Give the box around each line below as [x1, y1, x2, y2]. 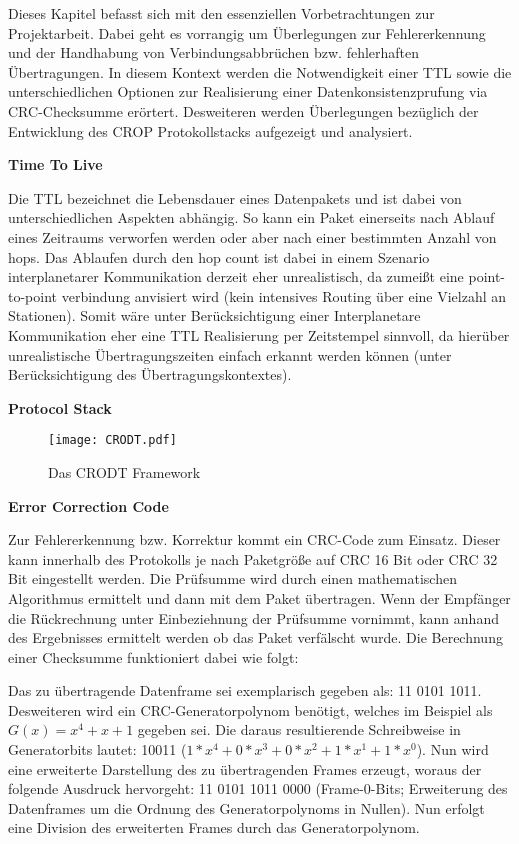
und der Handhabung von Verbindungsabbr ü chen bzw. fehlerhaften [8, 42, 420, 63]
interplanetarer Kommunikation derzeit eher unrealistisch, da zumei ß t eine [8, 266, 464, 287]
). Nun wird [416, 739, 489, 760]
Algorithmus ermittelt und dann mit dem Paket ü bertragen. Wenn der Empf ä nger [8, 587, 511, 608]
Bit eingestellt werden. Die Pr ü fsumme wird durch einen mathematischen [8, 568, 457, 589]
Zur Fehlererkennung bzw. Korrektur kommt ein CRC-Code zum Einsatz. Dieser [8, 529, 501, 550]
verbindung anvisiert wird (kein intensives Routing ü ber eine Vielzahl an [61, 285, 507, 306]
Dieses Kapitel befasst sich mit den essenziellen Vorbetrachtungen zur [8, 3, 435, 23]
